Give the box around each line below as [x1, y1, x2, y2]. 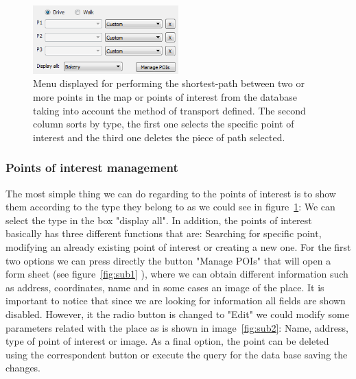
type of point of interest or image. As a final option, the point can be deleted [5, 334, 329, 348]
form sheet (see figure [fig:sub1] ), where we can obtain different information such [5, 267, 348, 281]
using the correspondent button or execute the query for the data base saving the [5, 347, 348, 361]
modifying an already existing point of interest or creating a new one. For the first [5, 239, 351, 254]
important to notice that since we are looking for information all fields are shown [5, 293, 346, 308]
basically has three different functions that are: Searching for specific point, [5, 226, 322, 241]
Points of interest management [5, 159, 178, 176]
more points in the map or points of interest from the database [33, 89, 298, 103]
